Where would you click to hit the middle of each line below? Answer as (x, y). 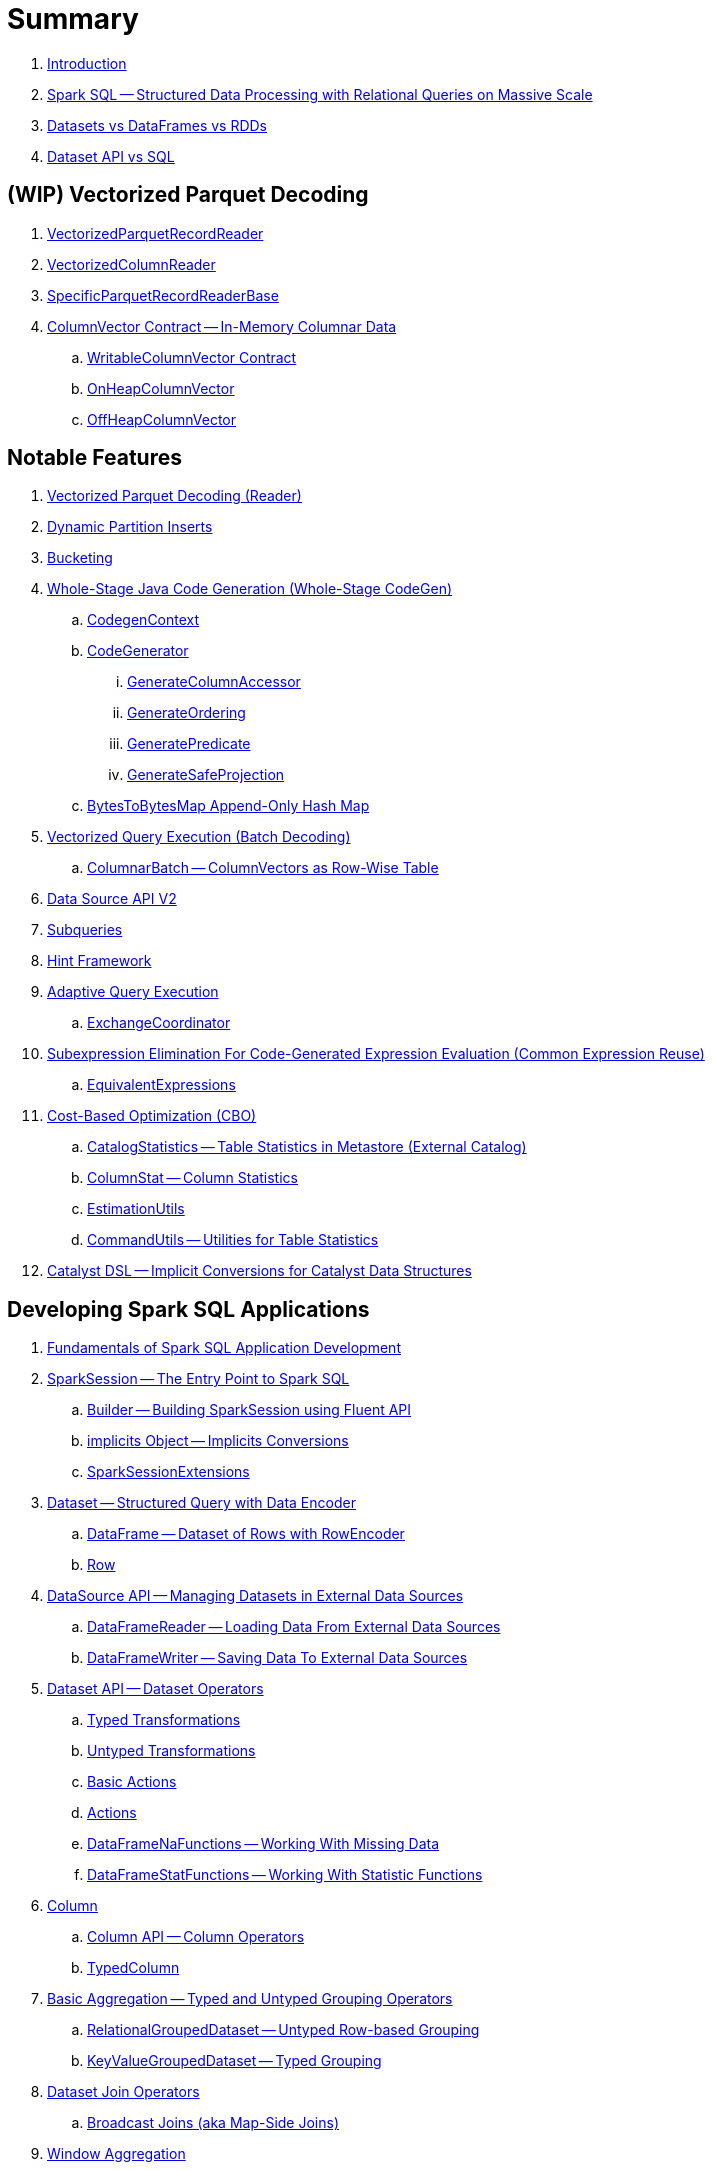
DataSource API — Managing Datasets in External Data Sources (255, 1596)
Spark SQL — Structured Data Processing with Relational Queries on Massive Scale (320, 94)
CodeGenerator (138, 651)
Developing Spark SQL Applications (188, 1309)
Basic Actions (132, 1782)
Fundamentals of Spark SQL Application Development (224, 1348)
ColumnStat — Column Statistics (192, 1178)
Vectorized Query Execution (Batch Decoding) (199, 837)
